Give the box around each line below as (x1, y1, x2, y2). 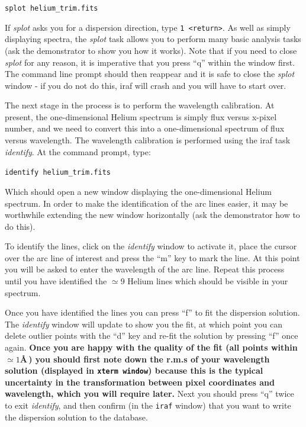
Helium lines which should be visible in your (127, 275, 288, 287)
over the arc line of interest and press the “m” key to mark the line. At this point (5, 251, 300, 264)
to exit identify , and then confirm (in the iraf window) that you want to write (5, 399, 291, 412)
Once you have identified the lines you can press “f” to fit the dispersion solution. (5, 306, 300, 319)
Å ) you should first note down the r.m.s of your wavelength (20, 352, 270, 365)
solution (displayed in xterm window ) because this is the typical (5, 364, 263, 377)
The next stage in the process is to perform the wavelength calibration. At (5, 99, 275, 111)
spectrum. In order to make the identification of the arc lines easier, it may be (5, 197, 288, 209)
